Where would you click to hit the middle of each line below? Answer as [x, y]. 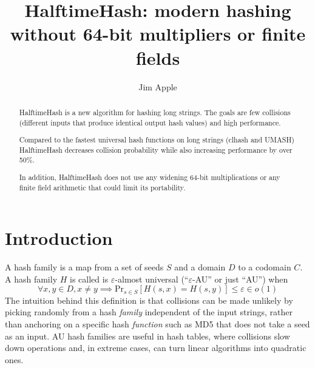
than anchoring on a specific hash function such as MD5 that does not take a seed [157, 324]
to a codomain [265, 267]
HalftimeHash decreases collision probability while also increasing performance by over [156, 149]
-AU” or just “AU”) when [240, 279]
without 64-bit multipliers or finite [158, 34]
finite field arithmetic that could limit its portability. [102, 187]
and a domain [200, 267]
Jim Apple [158, 86]
